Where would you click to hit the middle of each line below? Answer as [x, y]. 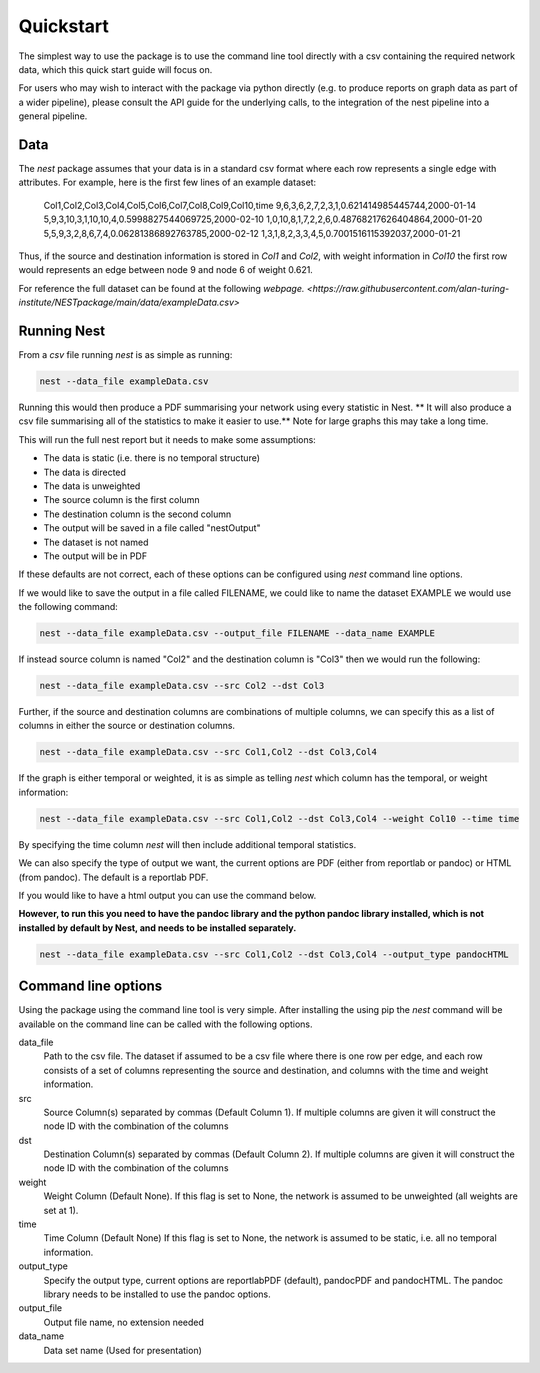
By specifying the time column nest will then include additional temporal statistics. [187, 844]
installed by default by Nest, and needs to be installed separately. [157, 927]
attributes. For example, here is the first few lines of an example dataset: [167, 182]
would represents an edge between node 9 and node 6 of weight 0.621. [166, 270]
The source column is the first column [121, 500]
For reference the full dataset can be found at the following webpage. [161, 288]
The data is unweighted [92, 486]
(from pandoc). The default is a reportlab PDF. [113, 877]
